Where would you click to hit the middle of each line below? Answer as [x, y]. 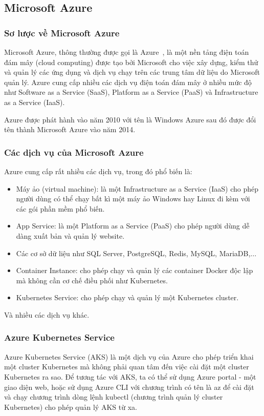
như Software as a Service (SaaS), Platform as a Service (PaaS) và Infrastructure [131, 92]
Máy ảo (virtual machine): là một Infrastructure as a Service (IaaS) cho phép [137, 188]
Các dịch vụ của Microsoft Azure [74, 152]
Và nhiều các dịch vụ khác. [47, 314]
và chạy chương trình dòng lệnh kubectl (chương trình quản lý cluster [114, 397]
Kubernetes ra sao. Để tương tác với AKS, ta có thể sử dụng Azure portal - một [130, 376]
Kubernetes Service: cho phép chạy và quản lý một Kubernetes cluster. [127, 297]
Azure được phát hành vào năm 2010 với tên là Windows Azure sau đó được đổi [130, 119]
